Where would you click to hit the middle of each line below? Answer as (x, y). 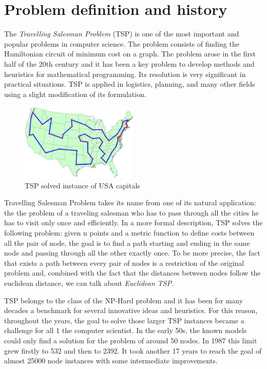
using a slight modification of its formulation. (75, 94)
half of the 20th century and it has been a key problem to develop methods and (129, 63)
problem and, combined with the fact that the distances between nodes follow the (132, 273)
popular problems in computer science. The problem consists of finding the (122, 43)
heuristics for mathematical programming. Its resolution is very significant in (125, 74)
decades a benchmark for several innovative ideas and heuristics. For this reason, (131, 310)
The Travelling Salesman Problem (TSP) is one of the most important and (122, 34)
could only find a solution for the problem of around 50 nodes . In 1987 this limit (131, 340)
